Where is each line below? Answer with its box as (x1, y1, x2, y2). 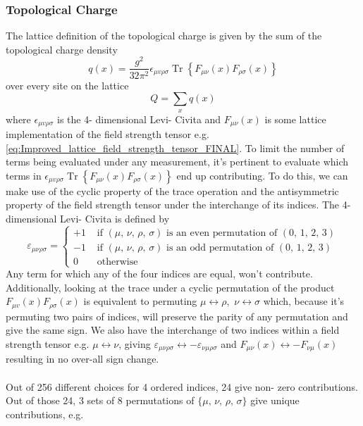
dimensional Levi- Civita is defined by (6, 211, 170, 225)
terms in (6, 168, 42, 182)
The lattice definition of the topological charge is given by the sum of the (6, 28, 322, 43)
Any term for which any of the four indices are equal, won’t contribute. (6, 266, 313, 281)
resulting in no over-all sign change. (6, 351, 159, 366)
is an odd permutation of (166, 242, 274, 253)
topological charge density (6, 42, 118, 56)
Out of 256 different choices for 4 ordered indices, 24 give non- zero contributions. (6, 379, 358, 394)
